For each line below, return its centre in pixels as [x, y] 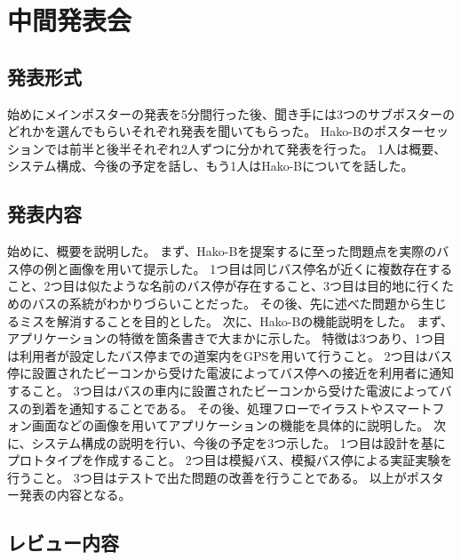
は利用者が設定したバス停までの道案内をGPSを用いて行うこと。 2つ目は [218, 355]
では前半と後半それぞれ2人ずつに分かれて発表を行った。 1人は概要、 [245, 148]
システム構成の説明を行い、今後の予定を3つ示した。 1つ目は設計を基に [238, 442]
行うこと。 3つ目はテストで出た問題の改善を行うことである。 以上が [207, 477]
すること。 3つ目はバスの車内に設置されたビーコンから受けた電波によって [223, 390]
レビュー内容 [63, 543]
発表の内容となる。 [75, 495]
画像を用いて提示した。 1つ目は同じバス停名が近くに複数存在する [261, 268]
